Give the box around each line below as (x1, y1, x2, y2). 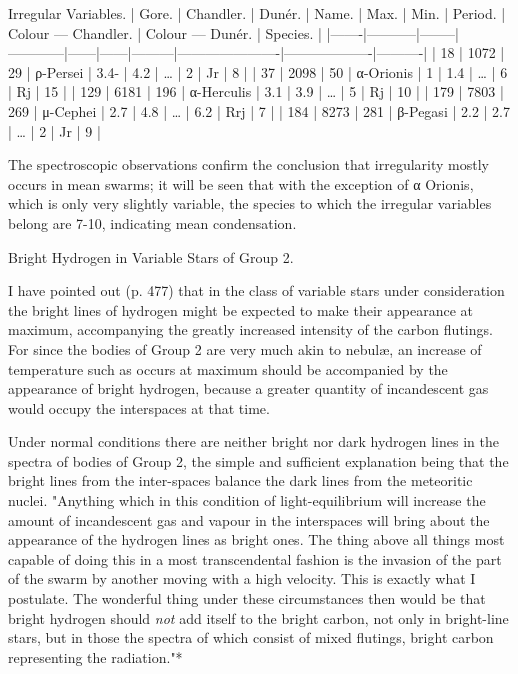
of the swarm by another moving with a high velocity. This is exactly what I (8, 568, 476, 589)
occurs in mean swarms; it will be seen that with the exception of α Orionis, (8, 173, 474, 194)
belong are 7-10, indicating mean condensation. (8, 212, 297, 233)
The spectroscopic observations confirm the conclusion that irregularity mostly (8, 154, 489, 175)
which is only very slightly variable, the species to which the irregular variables (8, 193, 492, 214)
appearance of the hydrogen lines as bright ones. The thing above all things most (8, 529, 505, 550)
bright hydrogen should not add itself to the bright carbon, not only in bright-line (8, 607, 509, 628)
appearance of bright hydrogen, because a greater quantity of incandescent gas (8, 378, 489, 399)
